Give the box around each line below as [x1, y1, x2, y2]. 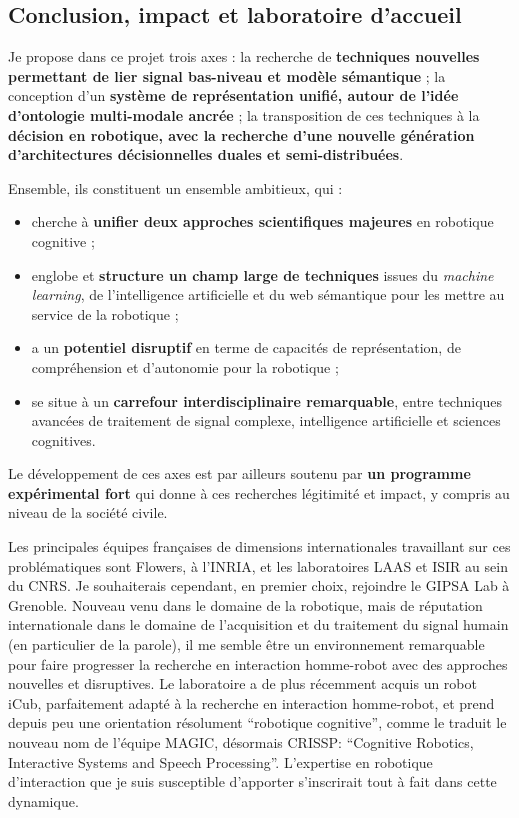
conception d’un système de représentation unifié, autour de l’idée [8, 85, 459, 106]
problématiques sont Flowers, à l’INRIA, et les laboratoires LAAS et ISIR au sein [8, 555, 508, 576]
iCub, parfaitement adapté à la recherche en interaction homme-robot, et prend [8, 692, 495, 713]
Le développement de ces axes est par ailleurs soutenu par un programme [8, 463, 471, 484]
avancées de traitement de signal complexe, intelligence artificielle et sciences [31, 410, 501, 431]
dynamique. [8, 790, 79, 811]
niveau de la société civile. [8, 502, 168, 523]
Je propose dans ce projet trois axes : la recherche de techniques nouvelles [8, 46, 480, 67]
